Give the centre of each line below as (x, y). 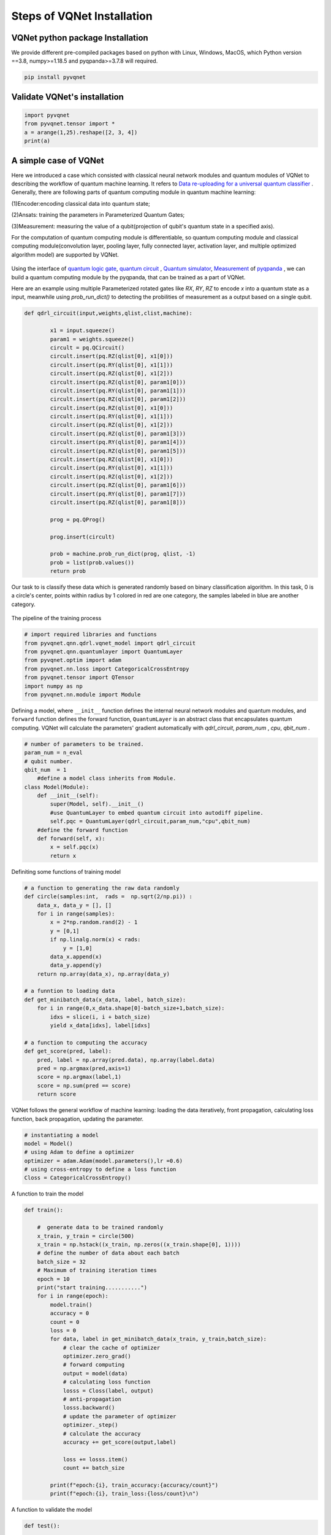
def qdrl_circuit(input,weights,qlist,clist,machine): (108, 313)
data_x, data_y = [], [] (74, 905)
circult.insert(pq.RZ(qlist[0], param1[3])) (118, 433)
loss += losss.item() (95, 1459)
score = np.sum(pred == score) (84, 1086)
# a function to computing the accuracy (86, 1043)
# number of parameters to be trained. (84, 744)
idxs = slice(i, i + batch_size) (100, 1017)
